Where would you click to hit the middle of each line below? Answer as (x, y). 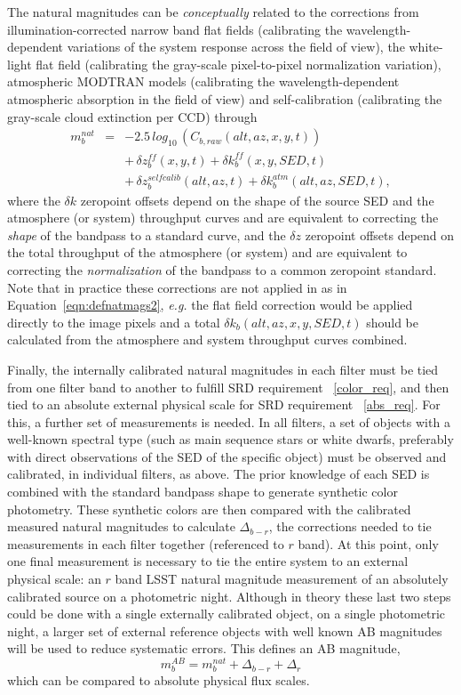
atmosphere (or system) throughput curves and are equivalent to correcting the (223, 218)
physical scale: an (54, 579)
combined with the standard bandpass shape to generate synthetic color (203, 492)
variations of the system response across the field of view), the (236, 47)
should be (393, 322)
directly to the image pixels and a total (114, 322)
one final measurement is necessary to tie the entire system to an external (208, 561)
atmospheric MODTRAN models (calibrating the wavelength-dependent (203, 81)
